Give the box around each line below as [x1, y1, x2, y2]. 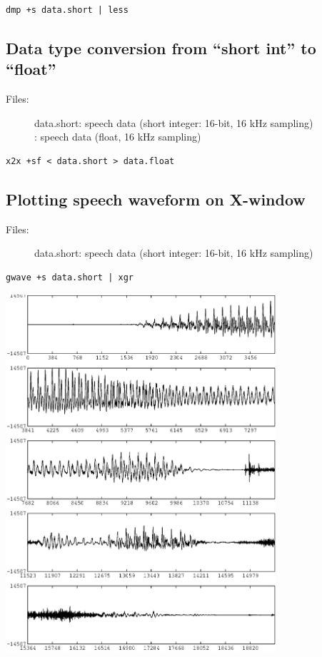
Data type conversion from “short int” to [6, 36, 316, 58]
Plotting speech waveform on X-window [6, 188, 306, 210]
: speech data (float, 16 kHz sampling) [34, 129, 201, 144]
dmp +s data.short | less [6, 5, 129, 15]
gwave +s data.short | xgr [6, 272, 134, 282]
